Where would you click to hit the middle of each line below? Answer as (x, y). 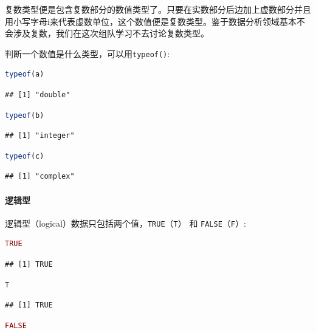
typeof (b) (25, 115)
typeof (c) (25, 156)
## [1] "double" (38, 95)
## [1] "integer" (40, 136)
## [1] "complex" (40, 177)
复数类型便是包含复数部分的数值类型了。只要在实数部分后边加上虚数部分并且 (158, 9)
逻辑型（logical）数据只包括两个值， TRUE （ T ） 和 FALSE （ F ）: (125, 223)
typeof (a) (25, 74)
